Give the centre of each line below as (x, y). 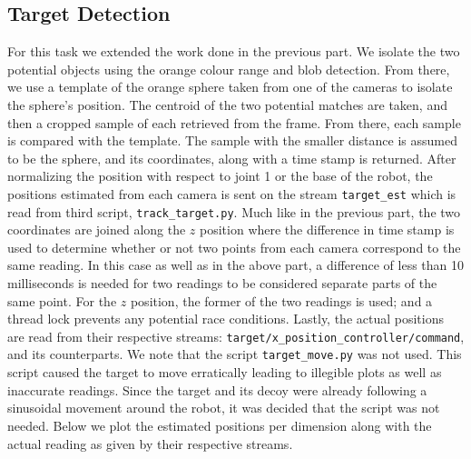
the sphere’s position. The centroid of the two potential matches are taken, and (227, 104)
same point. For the (62, 300)
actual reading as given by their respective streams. (150, 443)
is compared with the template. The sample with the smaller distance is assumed (232, 140)
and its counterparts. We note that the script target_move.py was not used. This (235, 354)
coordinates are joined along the (97, 229)
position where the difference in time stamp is (327, 229)
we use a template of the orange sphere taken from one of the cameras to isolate (230, 87)
